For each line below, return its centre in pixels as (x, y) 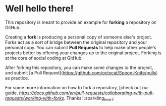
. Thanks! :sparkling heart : (89, 98)
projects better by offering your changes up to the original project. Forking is (83, 53)
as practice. (17, 78)
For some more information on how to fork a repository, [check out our (77, 87)
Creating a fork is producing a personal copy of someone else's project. (79, 37)
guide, (12, 93)
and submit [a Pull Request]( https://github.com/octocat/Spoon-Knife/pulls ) (82, 72)
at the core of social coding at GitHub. (44, 58)
